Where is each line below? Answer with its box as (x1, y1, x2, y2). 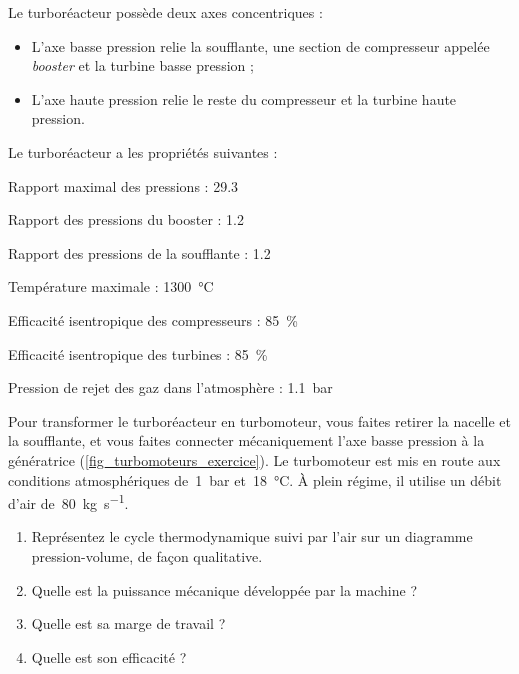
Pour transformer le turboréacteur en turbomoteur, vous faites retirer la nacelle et (8, 410, 511, 431)
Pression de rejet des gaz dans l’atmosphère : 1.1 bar (8, 377, 333, 398)
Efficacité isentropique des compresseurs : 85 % (8, 309, 298, 330)
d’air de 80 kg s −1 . (8, 490, 129, 513)
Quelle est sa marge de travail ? (31, 613, 226, 634)
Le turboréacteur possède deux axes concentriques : (8, 2, 323, 22)
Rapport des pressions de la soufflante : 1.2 (8, 242, 271, 263)
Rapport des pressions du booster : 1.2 (8, 209, 244, 230)
